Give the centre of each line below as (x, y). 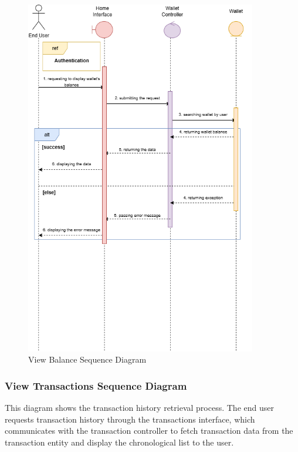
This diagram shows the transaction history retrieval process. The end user (139, 407)
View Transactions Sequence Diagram (96, 385)
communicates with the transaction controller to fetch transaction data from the (149, 431)
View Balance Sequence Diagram (87, 359)
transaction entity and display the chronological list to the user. (119, 442)
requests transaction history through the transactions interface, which (130, 419)
